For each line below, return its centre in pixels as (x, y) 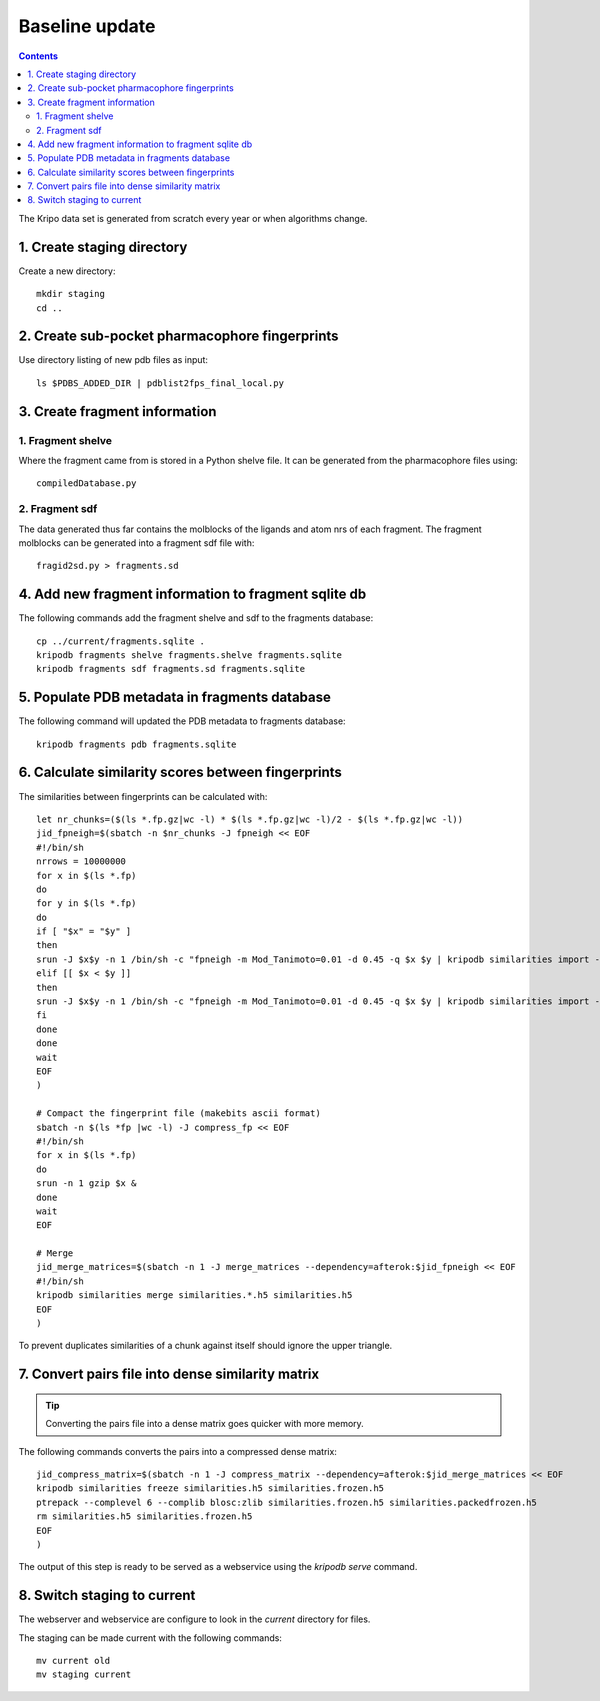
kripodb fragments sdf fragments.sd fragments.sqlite (170, 669)
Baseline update (87, 26)
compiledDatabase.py (86, 483)
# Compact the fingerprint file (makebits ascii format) (179, 1113)
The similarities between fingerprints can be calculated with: (143, 796)
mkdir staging (70, 294)
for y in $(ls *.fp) (86, 903)
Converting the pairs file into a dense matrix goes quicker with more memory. (204, 1424)
